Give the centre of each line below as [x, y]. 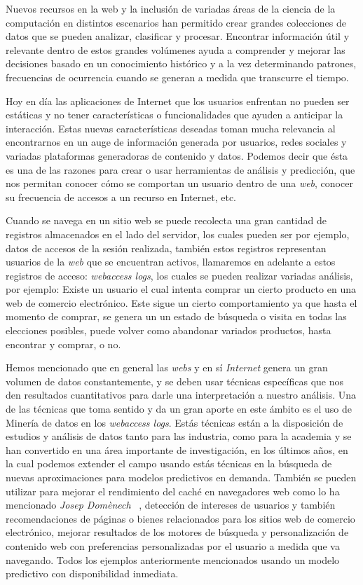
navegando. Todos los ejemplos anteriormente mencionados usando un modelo [173, 559]
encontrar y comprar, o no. [63, 344]
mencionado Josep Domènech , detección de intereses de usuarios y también [171, 505]
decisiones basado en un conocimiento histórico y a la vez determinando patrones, [181, 63]
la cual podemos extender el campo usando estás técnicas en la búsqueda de [169, 463]
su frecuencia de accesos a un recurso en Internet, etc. [121, 197]
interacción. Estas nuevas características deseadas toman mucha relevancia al [171, 128]
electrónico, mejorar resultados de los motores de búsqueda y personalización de [177, 532]
